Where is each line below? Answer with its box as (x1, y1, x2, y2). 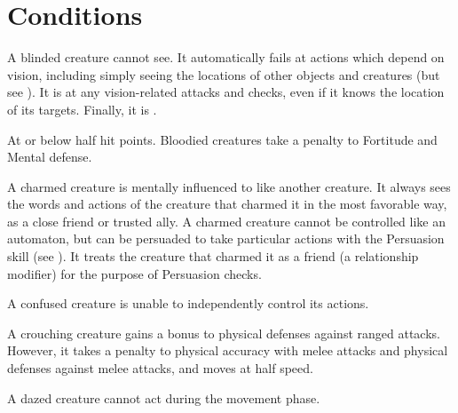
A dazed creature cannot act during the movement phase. (7, 388, 320, 407)
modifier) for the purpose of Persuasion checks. (7, 264, 262, 282)
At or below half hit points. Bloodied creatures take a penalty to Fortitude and (7, 130, 438, 148)
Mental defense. (7, 147, 92, 166)
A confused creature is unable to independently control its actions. (7, 294, 369, 313)
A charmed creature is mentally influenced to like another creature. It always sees (7, 177, 451, 195)
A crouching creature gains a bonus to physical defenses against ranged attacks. (7, 323, 440, 342)
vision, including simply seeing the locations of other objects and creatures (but (7, 65, 440, 83)
